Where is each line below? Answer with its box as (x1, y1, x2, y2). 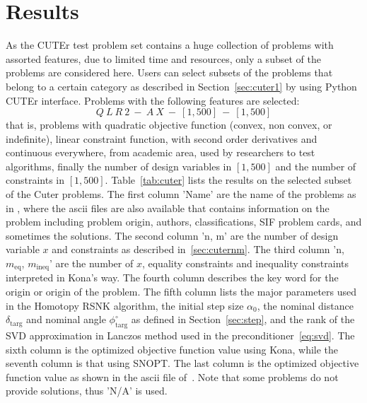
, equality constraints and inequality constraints (141, 256, 349, 271)
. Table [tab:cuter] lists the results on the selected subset (105, 173, 352, 187)
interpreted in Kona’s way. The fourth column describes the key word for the (6, 270, 339, 285)
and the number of (275, 158, 356, 173)
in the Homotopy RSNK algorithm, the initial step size (6, 298, 244, 313)
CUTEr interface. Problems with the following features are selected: (6, 93, 300, 107)
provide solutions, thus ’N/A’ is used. (6, 383, 168, 398)
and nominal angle (26, 312, 106, 327)
